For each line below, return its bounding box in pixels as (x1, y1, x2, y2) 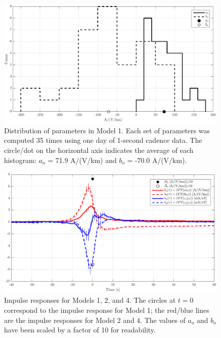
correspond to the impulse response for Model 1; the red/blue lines (4, 304, 209, 315)
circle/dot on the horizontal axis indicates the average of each (4, 145, 194, 155)
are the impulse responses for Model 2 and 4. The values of (4, 314, 186, 325)
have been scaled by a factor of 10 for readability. (4, 324, 156, 335)
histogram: (4, 154, 37, 165)
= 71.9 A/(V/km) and (47, 154, 117, 165)
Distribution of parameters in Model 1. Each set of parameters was (4, 125, 210, 135)
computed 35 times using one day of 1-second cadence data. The (4, 135, 202, 145)
